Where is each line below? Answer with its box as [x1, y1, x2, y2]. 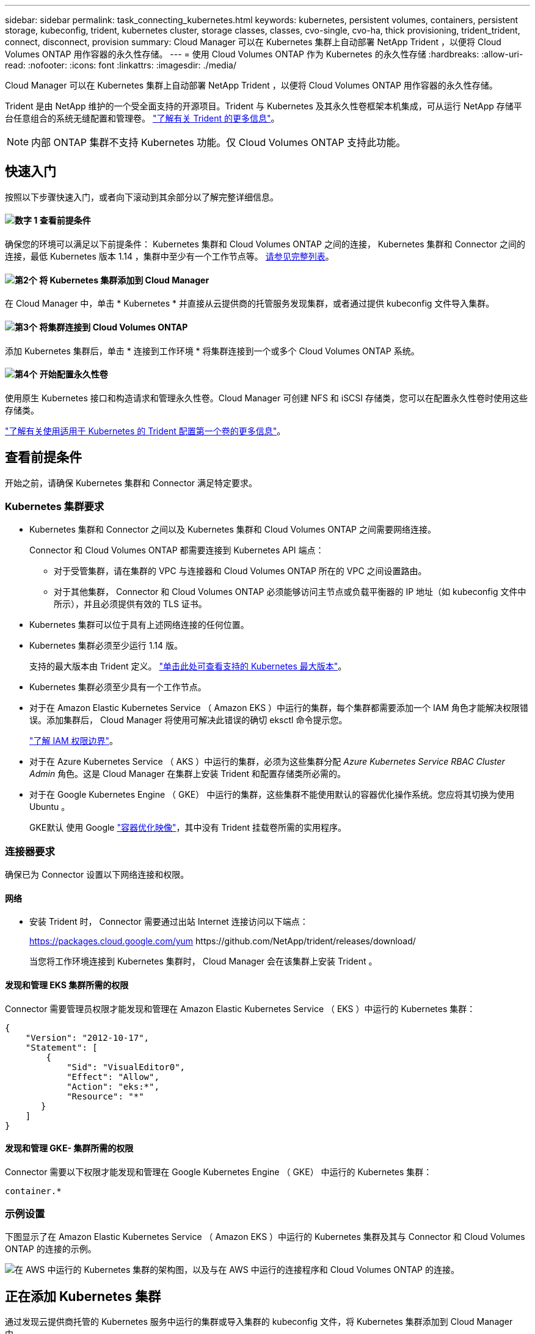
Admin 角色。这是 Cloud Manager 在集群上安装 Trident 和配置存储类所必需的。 [29, 768, 346, 779]
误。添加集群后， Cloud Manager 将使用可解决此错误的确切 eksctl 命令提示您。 [29, 715, 348, 726]
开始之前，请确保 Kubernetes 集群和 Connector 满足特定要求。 [5, 477, 258, 488]
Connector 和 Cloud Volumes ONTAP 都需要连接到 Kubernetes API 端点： [29, 545, 324, 556]
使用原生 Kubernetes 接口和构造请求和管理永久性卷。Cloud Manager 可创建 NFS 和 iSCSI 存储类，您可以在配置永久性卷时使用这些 [5, 392, 528, 403]
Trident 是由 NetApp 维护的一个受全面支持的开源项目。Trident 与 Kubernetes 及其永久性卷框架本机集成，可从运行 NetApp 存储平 [5, 101, 522, 111]
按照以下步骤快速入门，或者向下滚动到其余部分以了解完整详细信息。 [5, 191, 278, 202]
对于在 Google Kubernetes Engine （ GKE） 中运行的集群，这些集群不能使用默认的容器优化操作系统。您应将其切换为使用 [29, 789, 515, 800]
